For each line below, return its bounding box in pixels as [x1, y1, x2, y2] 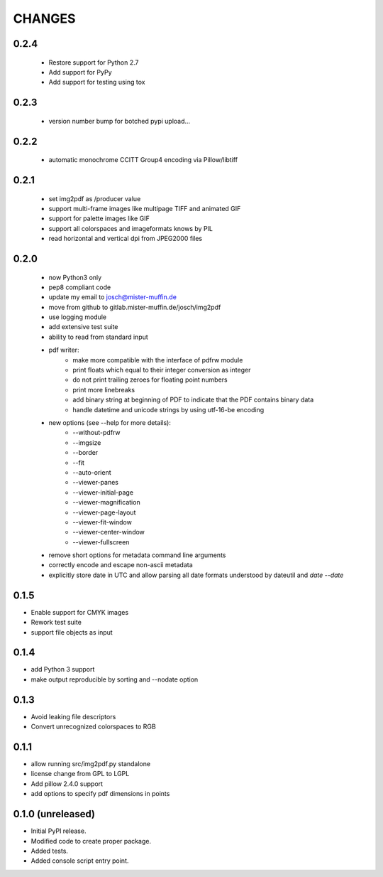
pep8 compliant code [48, 283, 111, 291]
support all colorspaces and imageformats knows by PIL [48, 224, 213, 232]
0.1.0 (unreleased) [13, 808, 96, 820]
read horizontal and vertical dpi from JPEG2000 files [48, 235, 202, 243]
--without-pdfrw [72, 429, 121, 437]
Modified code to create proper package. [30, 836, 152, 845]
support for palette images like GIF [48, 214, 150, 223]
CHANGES [13, 11, 76, 26]
